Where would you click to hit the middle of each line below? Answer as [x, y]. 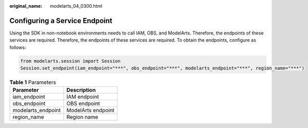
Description [81, 90]
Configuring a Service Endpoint [61, 21]
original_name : [26, 6]
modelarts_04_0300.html [76, 6]
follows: [18, 47]
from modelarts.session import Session [70, 61]
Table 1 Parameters [33, 82]
